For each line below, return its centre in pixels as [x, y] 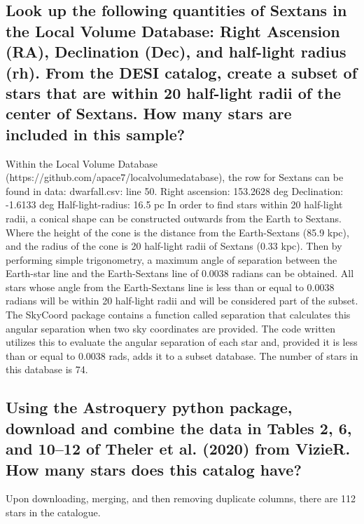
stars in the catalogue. [53, 512]
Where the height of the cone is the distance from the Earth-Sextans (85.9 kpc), [177, 232]
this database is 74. [47, 369]
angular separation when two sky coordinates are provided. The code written [171, 328]
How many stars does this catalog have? [154, 469]
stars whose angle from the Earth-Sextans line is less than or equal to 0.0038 [170, 287]
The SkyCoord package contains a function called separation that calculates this [178, 315]
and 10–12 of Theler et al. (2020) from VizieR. [178, 449]
